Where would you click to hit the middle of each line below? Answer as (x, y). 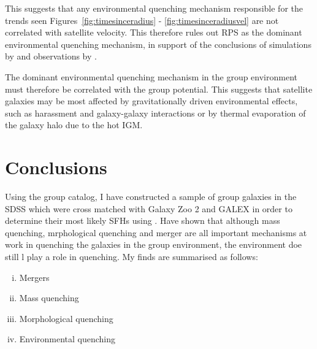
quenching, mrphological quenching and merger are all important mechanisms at (156, 232)
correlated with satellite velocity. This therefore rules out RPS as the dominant (154, 32)
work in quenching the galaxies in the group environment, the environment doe (154, 244)
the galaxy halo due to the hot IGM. (74, 125)
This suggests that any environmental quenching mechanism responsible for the (154, 8)
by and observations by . (51, 56)
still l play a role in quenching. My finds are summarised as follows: (132, 257)
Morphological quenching (66, 318)
